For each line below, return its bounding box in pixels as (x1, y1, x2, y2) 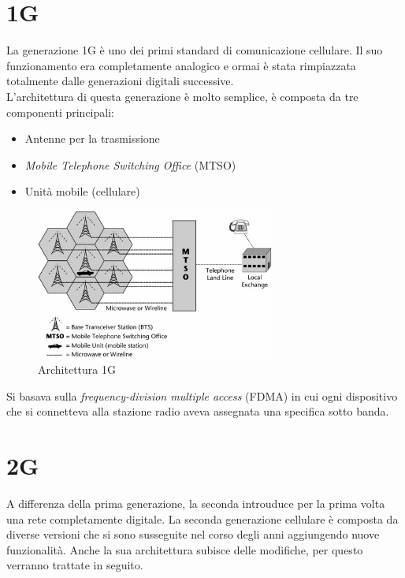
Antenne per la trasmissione (24, 130, 160, 147)
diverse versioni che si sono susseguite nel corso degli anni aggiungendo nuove (6, 526, 380, 543)
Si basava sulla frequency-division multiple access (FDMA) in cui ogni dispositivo (6, 387, 398, 404)
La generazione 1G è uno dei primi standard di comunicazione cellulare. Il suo (6, 42, 383, 58)
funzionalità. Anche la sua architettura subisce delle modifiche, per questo (6, 541, 363, 557)
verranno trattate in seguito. (6, 557, 143, 573)
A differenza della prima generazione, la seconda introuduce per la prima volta (6, 494, 385, 511)
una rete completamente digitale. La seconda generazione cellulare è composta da (6, 510, 399, 527)
